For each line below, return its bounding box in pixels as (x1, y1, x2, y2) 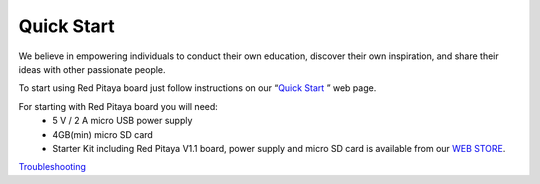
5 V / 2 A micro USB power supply (52, 115, 193, 127)
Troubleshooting (18, 161, 87, 173)
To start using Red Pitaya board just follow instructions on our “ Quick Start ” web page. (18, 82, 377, 94)
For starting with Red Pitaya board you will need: (18, 100, 219, 112)
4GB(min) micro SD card (52, 128, 154, 140)
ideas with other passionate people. (18, 63, 166, 75)
